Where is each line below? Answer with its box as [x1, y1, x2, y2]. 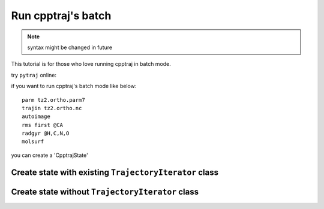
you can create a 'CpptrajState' [11, 152, 88, 159]
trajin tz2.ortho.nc [22, 105, 82, 111]
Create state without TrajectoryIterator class [11, 186, 199, 197]
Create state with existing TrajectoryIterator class [11, 167, 219, 177]
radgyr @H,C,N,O [22, 130, 70, 137]
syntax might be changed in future [27, 44, 113, 51]
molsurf [22, 138, 44, 145]
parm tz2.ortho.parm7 [22, 96, 85, 103]
